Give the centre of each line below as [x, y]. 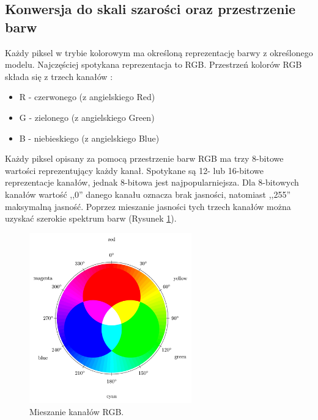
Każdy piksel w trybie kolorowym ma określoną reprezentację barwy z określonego [159, 52]
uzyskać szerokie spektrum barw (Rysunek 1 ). [91, 218]
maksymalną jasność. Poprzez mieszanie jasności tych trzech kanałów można [148, 206]
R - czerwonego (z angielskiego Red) [87, 97]
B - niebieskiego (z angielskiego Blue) [89, 138]
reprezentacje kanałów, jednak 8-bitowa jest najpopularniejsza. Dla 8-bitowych [152, 182]
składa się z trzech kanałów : [59, 76]
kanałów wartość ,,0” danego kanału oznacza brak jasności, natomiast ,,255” [148, 194]
